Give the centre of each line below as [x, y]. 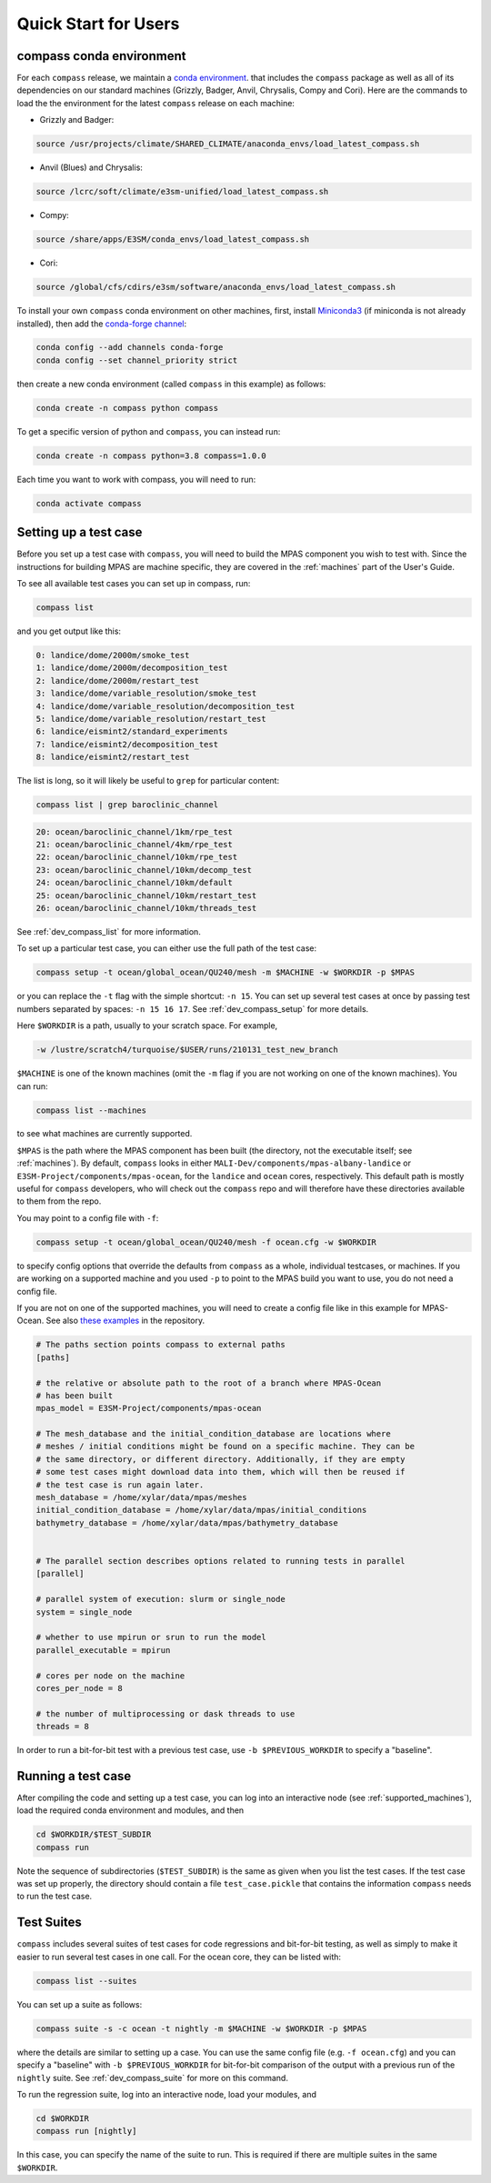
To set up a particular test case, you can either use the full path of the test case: [167, 948]
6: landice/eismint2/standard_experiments [132, 731]
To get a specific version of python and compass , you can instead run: [149, 431]
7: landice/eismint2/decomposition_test [127, 744]
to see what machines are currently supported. [105, 1134]
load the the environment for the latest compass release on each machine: [156, 103]
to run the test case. [55, 1897]
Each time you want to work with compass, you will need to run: [136, 479]
